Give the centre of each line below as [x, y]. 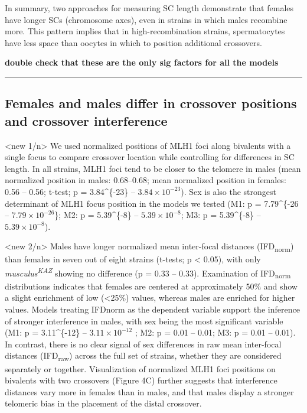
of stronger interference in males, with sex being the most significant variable [144, 321]
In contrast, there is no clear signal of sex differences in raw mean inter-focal [143, 344]
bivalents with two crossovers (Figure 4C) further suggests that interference [141, 380]
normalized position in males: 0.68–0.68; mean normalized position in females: [146, 180]
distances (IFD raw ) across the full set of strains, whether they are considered [143, 356]
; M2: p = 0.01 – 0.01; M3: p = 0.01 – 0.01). [215, 332]
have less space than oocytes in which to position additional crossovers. [133, 42]
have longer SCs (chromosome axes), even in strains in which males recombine [146, 19]
